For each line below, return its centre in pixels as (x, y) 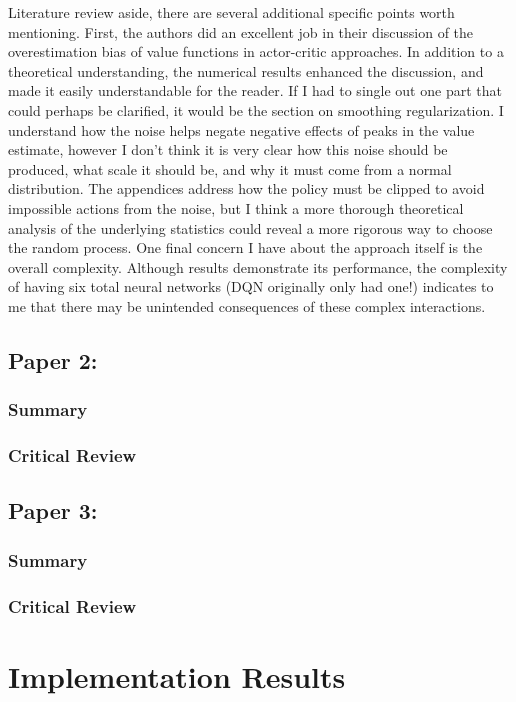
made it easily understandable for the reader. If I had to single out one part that (255, 90)
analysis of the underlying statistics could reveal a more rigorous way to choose (250, 227)
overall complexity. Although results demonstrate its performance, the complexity (258, 266)
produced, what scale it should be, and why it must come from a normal (230, 168)
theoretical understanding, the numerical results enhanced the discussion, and (246, 70)
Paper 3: (53, 510)
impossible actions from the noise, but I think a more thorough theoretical (236, 207)
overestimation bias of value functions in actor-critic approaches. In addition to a (256, 51)
